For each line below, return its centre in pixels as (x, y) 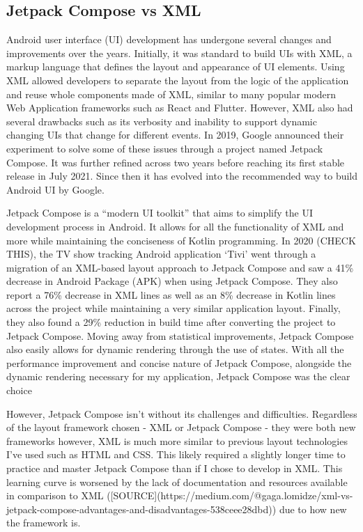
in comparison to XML (55, 495)
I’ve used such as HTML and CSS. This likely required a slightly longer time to (176, 454)
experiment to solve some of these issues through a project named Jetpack (165, 148)
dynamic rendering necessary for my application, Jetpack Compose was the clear (178, 376)
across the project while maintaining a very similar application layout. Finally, (173, 308)
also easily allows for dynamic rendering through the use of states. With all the (175, 349)
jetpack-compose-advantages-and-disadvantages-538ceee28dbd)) (141, 509)
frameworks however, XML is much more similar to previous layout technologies (177, 440)
